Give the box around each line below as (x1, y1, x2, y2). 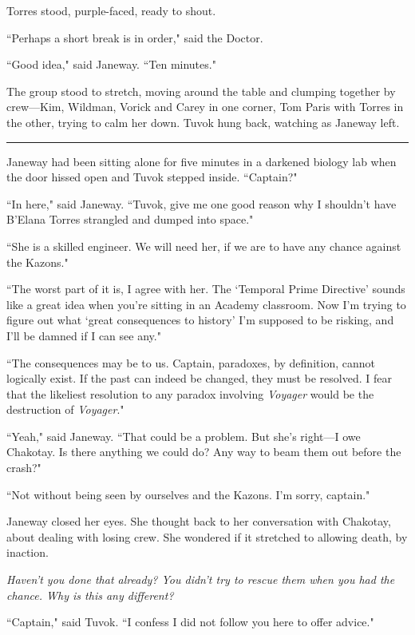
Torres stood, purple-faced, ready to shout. (6, 2, 216, 18)
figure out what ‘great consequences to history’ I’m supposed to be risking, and (6, 312, 394, 328)
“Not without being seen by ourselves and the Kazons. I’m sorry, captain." (6, 486, 370, 502)
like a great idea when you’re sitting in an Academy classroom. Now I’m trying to (6, 296, 406, 312)
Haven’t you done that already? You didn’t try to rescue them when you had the (6, 571, 395, 588)
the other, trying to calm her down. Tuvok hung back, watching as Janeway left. (6, 113, 400, 130)
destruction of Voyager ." (6, 401, 125, 418)
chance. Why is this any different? (6, 586, 174, 603)
